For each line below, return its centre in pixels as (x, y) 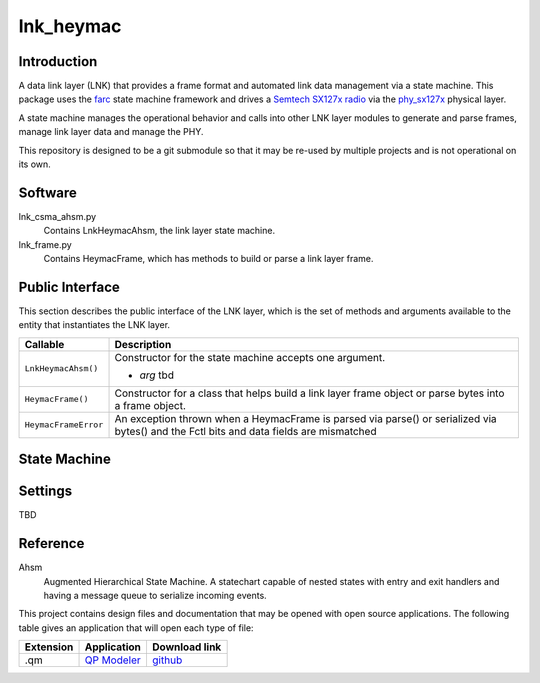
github (167, 660)
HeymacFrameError (64, 425)
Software (47, 192)
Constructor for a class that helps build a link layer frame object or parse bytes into (309, 393)
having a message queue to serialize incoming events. (155, 595)
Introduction (58, 61)
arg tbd (157, 375)
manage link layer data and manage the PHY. (111, 132)
